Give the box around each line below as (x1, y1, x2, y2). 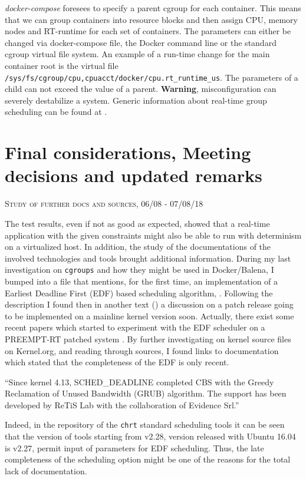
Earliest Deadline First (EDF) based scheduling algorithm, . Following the (5, 286, 273, 299)
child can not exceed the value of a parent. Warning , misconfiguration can (5, 82, 277, 95)
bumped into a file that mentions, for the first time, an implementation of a (5, 275, 278, 287)
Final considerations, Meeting (5, 140, 251, 164)
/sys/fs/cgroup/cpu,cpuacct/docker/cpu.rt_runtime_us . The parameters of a (5, 71, 298, 83)
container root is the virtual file (5, 59, 119, 71)
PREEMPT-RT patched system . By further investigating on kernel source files (5, 332, 291, 345)
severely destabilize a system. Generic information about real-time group (5, 94, 267, 106)
